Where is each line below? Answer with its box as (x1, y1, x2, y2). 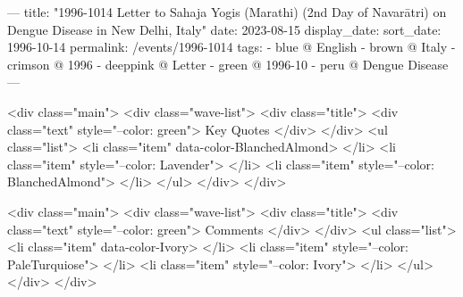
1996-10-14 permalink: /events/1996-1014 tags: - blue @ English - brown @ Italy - (7, 37, 456, 56)
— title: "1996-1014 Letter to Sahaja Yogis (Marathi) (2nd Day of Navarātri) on (7, 3, 447, 21)
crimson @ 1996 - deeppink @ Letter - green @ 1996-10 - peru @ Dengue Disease (7, 54, 449, 73)
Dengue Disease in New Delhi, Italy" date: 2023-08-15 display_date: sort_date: (7, 20, 442, 38)
